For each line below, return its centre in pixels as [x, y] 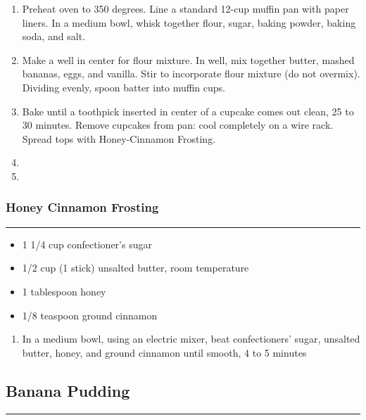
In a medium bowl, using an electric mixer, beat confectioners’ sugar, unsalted [191, 339]
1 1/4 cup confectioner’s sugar [87, 244]
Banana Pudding [68, 390]
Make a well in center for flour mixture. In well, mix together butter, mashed [188, 59]
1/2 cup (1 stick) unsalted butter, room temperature [135, 268]
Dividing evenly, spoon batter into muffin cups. [124, 87]
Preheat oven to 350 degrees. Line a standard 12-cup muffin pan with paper [185, 8]
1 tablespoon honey [64, 291]
